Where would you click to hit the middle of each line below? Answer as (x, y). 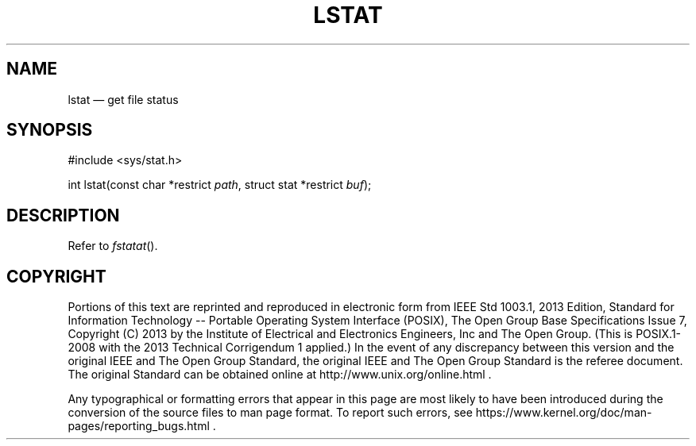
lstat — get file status (123, 99)
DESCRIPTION (63, 215)
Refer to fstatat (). (113, 246)
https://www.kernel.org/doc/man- (564, 413)
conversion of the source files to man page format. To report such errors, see (270, 413)
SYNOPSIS (50, 130)
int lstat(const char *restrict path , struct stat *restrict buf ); (220, 185)
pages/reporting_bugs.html (139, 426)
